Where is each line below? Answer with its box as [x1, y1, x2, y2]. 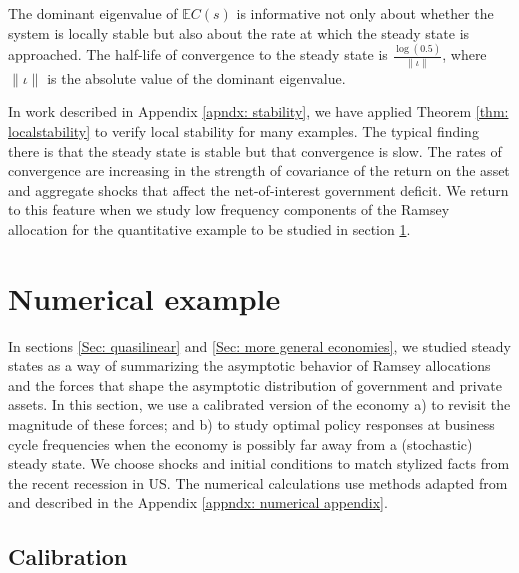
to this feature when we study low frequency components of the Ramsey [8, 199, 450, 220]
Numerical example [8, 277, 281, 318]
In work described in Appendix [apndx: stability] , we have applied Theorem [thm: [8, 101, 509, 122]
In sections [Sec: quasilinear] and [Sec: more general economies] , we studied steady [8, 335, 512, 356]
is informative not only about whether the [236, 3, 494, 23]
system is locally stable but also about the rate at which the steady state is [8, 22, 470, 43]
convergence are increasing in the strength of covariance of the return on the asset [8, 160, 510, 181]
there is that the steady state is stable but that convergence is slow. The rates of [8, 140, 502, 161]
